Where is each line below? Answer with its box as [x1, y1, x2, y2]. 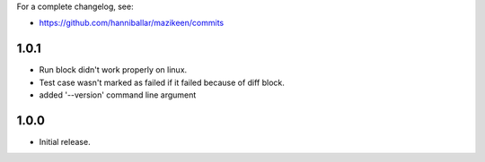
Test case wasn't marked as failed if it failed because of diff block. [39, 77, 285, 88]
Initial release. [39, 136, 91, 147]
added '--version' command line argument [39, 90, 197, 100]
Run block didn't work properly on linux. [39, 64, 188, 75]
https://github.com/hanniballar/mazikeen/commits [39, 18, 225, 29]
